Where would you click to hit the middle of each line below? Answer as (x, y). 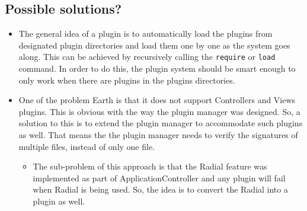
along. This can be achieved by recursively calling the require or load (147, 57)
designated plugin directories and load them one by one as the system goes (154, 45)
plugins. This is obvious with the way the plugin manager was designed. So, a (159, 111)
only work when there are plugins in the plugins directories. (127, 80)
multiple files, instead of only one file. (87, 146)
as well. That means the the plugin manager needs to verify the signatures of (158, 135)
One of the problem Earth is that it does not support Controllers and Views (157, 100)
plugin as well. (59, 201)
